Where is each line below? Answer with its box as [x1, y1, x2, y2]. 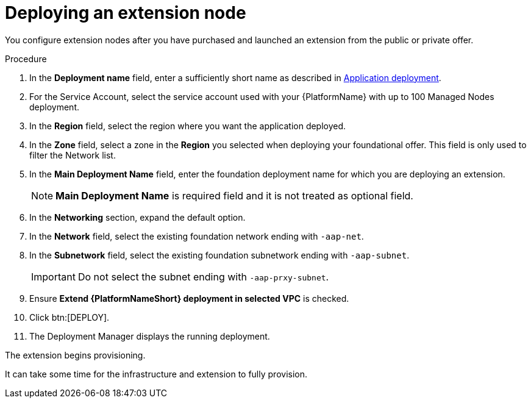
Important [31, 270, 76, 283]
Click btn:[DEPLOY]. [29, 312, 110, 323]
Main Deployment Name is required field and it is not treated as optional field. [55, 189, 413, 202]
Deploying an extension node [5, 2, 246, 23]
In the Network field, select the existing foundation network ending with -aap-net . [29, 230, 364, 241]
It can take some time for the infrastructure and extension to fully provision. [5, 368, 307, 379]
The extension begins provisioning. [5, 349, 146, 360]
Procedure [5, 53, 47, 64]
